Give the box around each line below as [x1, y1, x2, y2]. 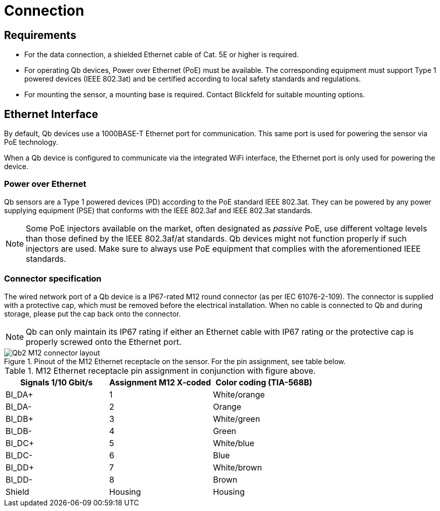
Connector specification [4, 273, 102, 284]
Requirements [4, 28, 76, 42]
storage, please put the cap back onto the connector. [4, 309, 181, 318]
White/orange [213, 389, 265, 400]
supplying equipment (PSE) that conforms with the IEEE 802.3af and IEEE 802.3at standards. [4, 206, 313, 215]
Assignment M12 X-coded [109, 377, 211, 387]
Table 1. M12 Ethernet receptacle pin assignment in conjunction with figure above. [5, 365, 316, 376]
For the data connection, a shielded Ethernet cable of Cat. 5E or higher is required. [24, 50, 299, 59]
